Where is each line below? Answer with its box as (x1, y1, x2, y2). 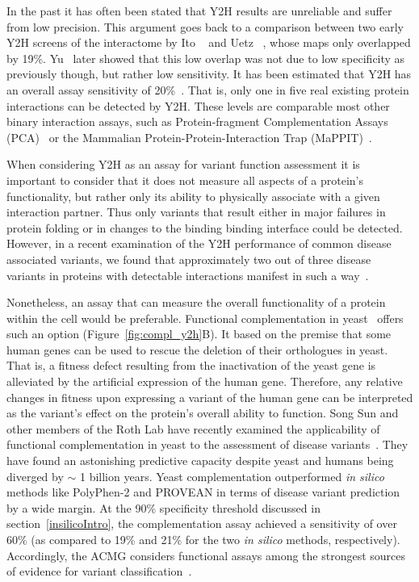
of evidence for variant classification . (6, 563, 192, 580)
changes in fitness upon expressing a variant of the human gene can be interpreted (6, 388, 413, 405)
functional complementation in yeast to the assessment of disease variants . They (6, 436, 409, 453)
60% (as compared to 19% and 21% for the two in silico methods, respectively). (6, 531, 400, 547)
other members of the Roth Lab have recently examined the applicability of (6, 420, 380, 437)
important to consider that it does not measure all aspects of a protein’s (6, 171, 363, 188)
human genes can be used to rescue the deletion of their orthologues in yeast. (6, 341, 388, 358)
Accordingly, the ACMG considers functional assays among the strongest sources (6, 546, 406, 563)
